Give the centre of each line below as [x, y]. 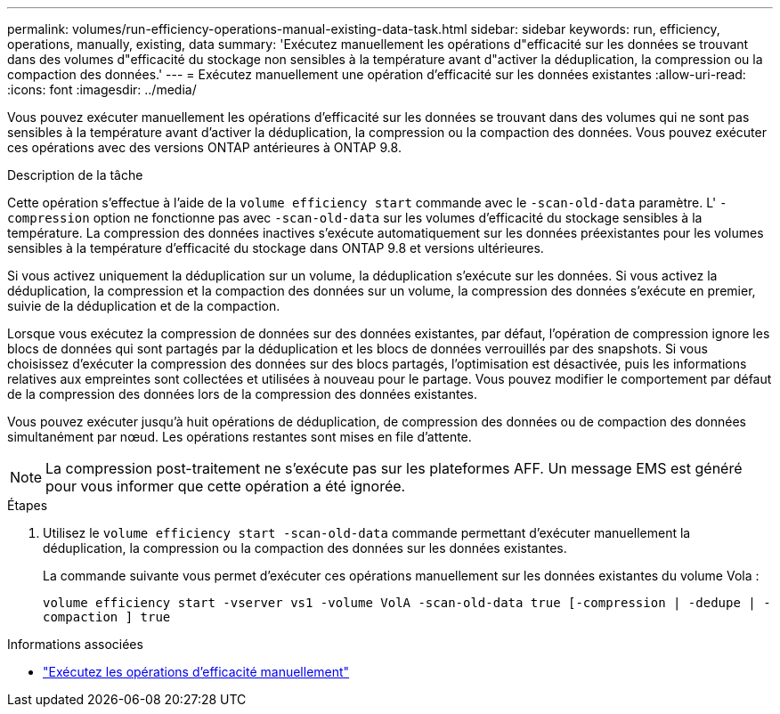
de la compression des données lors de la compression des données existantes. [243, 394]
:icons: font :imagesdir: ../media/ [102, 89]
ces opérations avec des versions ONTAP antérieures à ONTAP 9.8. [204, 147]
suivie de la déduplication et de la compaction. [144, 306]
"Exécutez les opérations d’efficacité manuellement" [196, 672]
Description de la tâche [75, 175]
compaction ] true [107, 617]
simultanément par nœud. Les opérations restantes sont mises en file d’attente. [240, 437]
